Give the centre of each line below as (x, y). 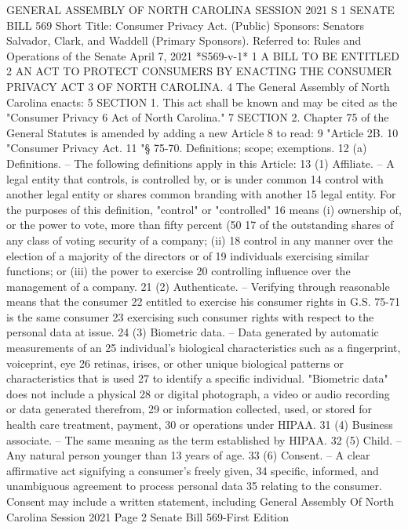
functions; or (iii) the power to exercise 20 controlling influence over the (178, 271)
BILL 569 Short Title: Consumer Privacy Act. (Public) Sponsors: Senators (186, 25)
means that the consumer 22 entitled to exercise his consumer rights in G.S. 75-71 (203, 301)
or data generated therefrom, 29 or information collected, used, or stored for (189, 409)
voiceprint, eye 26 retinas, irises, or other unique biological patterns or (175, 363)
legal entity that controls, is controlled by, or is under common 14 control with (195, 178)
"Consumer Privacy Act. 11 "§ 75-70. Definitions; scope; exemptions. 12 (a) (187, 148)
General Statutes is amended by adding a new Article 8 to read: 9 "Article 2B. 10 (202, 132)
